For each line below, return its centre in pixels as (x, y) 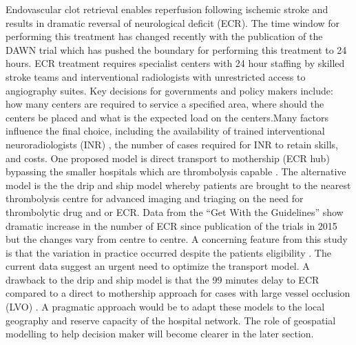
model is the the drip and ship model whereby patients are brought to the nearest (178, 185)
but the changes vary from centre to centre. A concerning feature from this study (177, 239)
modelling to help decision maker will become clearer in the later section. (160, 334)
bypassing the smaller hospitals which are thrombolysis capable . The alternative (176, 171)
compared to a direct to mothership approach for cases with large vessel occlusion (178, 293)
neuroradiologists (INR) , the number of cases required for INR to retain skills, (172, 144)
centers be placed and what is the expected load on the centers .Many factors (167, 117)
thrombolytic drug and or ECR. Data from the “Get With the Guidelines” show (175, 211)
